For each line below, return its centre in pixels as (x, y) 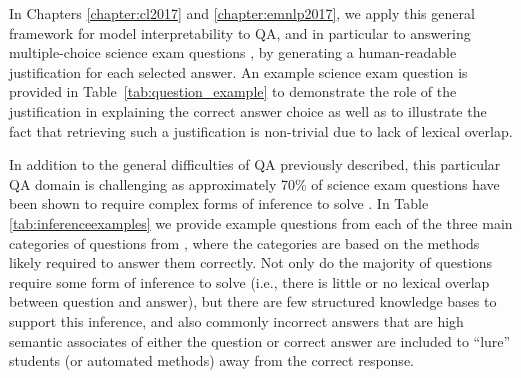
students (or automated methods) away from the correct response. (211, 360)
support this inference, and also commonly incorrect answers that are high (236, 320)
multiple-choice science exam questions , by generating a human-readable (233, 52)
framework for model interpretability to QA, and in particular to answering (240, 32)
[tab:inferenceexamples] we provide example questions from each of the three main (261, 222)
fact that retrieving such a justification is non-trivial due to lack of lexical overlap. (261, 130)
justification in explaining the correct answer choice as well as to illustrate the (248, 110)
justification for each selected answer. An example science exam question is (238, 71)
